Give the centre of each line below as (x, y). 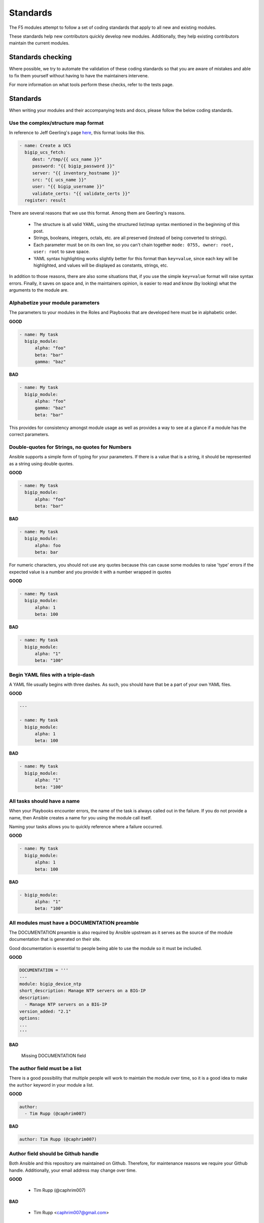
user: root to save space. (62, 251)
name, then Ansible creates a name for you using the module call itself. (80, 817)
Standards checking (40, 57)
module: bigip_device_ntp (50, 984)
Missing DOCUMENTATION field (54, 1056)
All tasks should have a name (44, 801)
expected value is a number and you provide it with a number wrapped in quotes (90, 572)
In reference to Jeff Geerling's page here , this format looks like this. (77, 133)
